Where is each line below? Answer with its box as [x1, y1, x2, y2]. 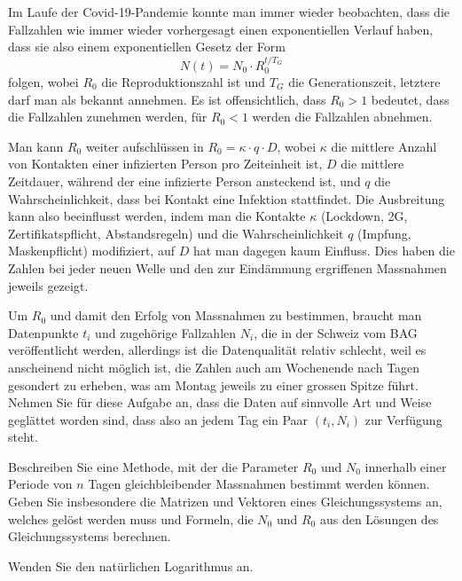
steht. [8, 428, 38, 446]
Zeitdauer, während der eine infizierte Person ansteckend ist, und [8, 171, 361, 190]
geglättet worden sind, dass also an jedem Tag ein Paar [8, 410, 309, 428]
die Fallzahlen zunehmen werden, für [8, 107, 208, 126]
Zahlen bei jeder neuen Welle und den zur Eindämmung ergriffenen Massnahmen [8, 258, 447, 277]
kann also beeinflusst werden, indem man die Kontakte [8, 207, 306, 225]
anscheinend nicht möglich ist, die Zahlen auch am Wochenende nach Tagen [8, 357, 420, 376]
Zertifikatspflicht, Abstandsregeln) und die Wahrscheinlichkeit [8, 224, 344, 242]
